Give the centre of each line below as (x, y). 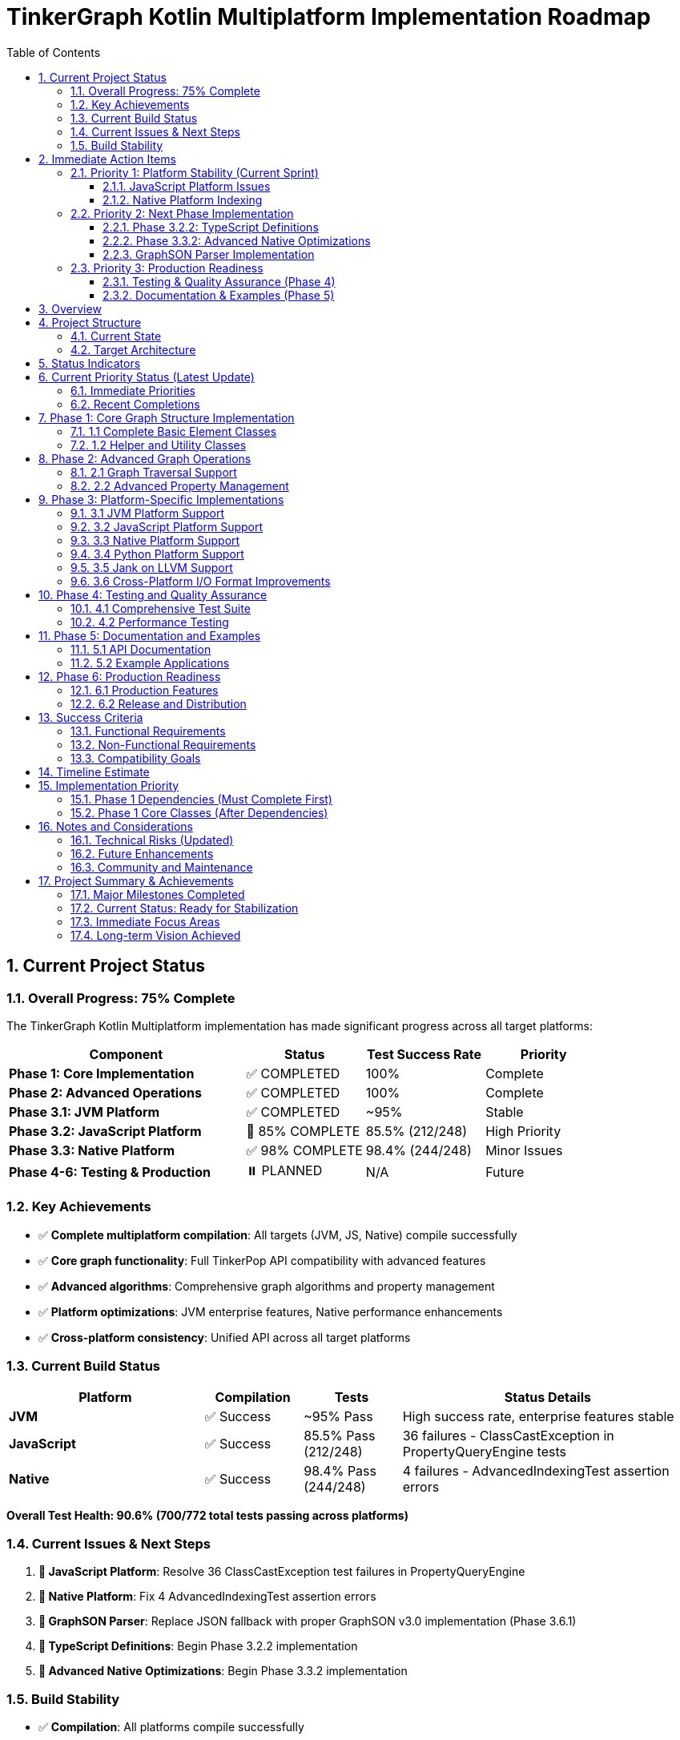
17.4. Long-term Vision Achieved (156, 935)
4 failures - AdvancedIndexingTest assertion (536, 1471)
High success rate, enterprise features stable (538, 1417)
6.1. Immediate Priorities (133, 390)
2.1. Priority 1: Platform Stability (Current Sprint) (195, 172)
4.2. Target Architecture (133, 349)
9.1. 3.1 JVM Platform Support (147, 513)
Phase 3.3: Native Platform (92, 1150)
